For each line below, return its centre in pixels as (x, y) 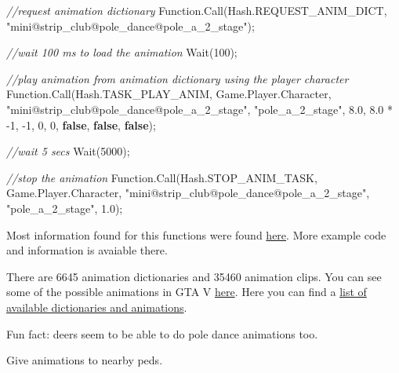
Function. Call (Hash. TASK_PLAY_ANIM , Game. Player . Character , (169, 94)
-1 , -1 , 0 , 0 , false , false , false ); (81, 124)
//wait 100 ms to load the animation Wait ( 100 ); (122, 52)
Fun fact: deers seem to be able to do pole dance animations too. (162, 333)
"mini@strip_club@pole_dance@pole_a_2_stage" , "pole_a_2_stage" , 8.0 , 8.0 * (200, 109)
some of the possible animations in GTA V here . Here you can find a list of (187, 292)
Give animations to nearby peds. (85, 360)
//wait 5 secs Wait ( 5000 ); (68, 151)
